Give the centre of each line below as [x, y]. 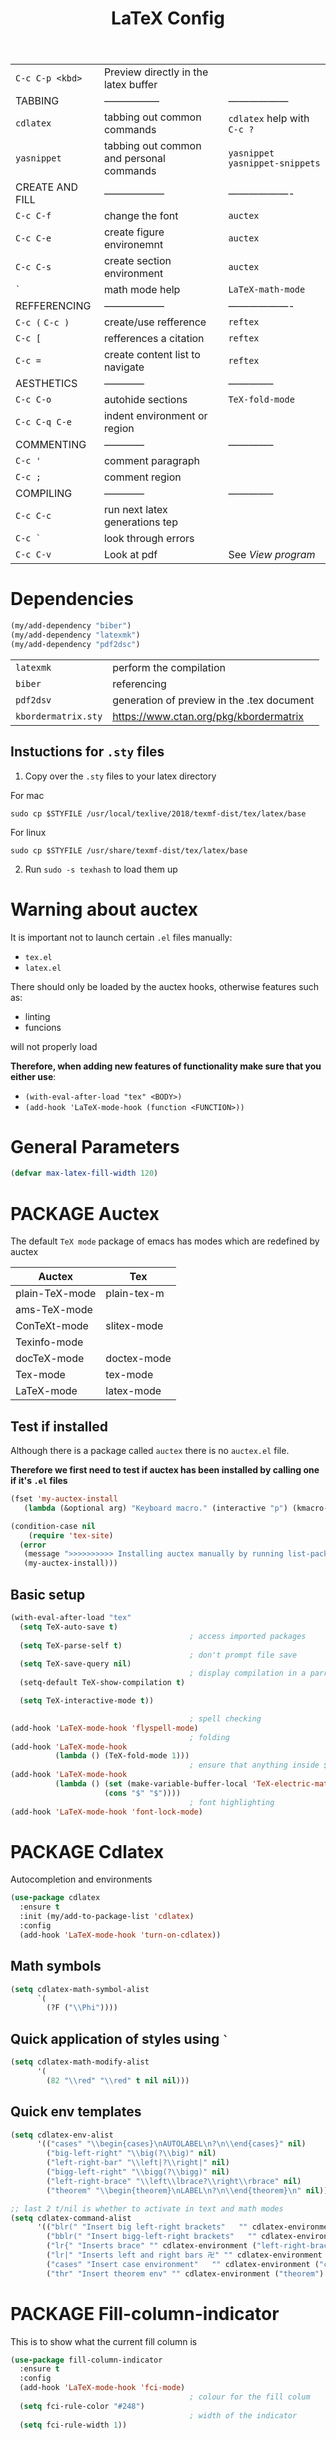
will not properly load [54, 1046]
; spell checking [225, 1718]
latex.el [43, 968]
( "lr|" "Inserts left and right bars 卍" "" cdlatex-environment [184, 2255]
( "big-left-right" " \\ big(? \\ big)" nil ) [131, 2153]
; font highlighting [232, 1802]
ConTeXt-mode [52, 1326]
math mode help [142, 290]
